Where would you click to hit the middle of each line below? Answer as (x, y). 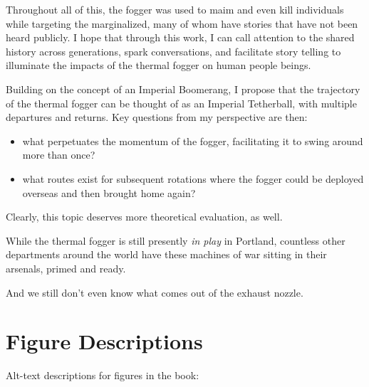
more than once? (59, 155)
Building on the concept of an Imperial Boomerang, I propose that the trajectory (183, 89)
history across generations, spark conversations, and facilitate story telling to (173, 51)
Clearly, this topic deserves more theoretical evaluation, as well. (144, 217)
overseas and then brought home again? (109, 192)
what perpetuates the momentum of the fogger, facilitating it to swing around (193, 141)
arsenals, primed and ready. (66, 268)
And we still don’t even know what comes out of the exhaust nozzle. (155, 292)
